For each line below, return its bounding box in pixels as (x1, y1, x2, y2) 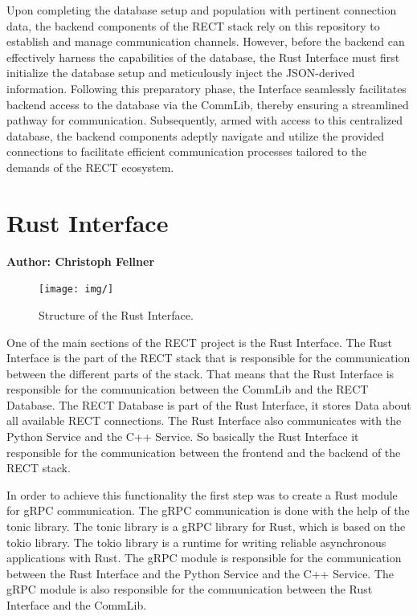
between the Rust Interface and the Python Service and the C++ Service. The (6, 565, 395, 581)
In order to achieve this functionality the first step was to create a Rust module (6, 486, 398, 503)
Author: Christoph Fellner (6, 252, 155, 269)
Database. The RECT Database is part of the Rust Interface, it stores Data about (6, 396, 411, 413)
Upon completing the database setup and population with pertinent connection (6, 2, 397, 18)
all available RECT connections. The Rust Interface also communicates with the (6, 412, 402, 429)
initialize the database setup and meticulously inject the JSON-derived (6, 64, 355, 81)
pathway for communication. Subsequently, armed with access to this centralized (6, 112, 403, 129)
